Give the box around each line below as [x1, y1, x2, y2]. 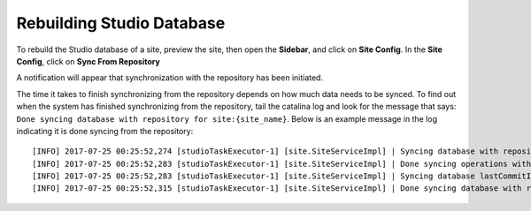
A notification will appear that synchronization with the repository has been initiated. [16, 72, 323, 83]
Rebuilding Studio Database [16, 13, 226, 33]
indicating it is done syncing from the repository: [16, 125, 194, 136]
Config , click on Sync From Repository [16, 56, 161, 66]
